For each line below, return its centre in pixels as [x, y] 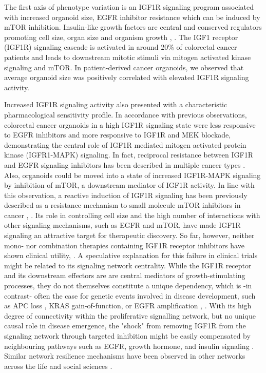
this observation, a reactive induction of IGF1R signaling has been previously [126, 195]
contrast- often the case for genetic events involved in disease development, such [130, 295]
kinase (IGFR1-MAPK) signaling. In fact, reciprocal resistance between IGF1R [129, 155]
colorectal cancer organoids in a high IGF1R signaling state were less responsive [130, 124]
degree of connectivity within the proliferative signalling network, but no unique [130, 315]
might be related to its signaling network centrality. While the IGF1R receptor [128, 265]
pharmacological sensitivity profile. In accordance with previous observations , [126, 114]
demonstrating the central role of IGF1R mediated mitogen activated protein [125, 144]
